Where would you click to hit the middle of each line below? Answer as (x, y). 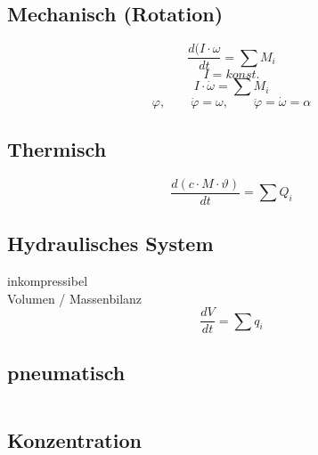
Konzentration (74, 439)
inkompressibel (48, 280)
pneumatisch (66, 372)
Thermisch (57, 148)
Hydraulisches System (110, 244)
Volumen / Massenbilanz (75, 298)
